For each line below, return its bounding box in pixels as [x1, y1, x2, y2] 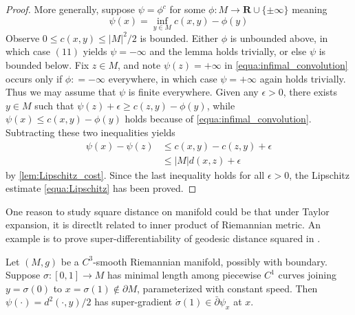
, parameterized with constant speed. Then [137, 281, 318, 295]
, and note [118, 58, 161, 72]
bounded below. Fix [6, 58, 89, 72]
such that [34, 98, 74, 112]
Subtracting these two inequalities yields [6, 124, 175, 139]
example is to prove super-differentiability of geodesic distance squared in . [6, 231, 321, 245]
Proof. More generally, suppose [6, 2, 136, 16]
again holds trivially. [259, 71, 346, 85]
